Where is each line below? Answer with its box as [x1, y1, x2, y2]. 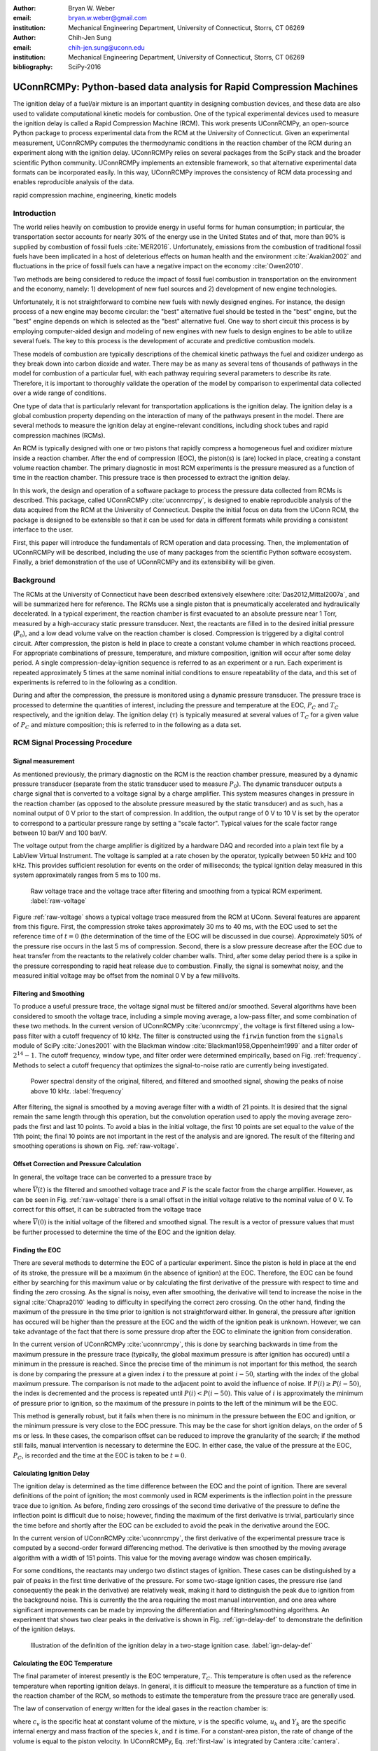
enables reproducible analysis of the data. [13, 178, 134, 186]
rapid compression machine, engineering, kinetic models [13, 191, 177, 199]
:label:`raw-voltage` [30, 897, 87, 905]
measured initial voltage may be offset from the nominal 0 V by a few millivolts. [13, 971, 241, 980]
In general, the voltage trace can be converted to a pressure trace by [13, 1172, 212, 1181]
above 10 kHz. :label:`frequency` [30, 1086, 124, 1095]
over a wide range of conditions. [13, 389, 106, 397]
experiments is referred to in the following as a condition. [13, 678, 178, 686]
